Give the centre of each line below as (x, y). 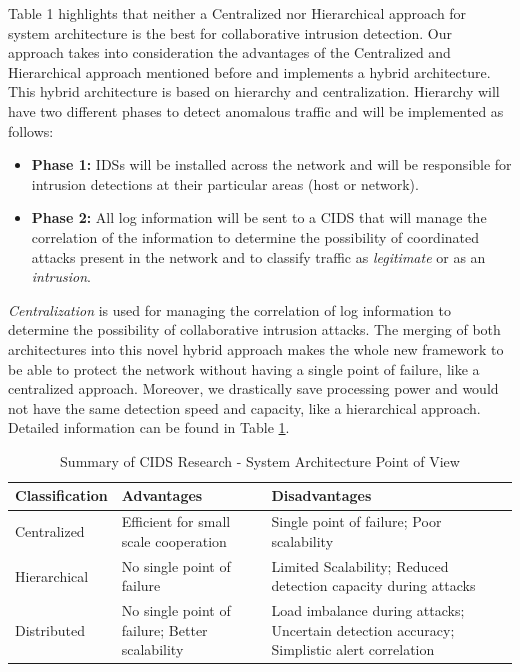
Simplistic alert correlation (353, 649)
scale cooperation (174, 540)
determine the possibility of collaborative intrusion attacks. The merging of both (254, 329)
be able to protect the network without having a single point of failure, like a (244, 368)
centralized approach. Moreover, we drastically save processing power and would (253, 388)
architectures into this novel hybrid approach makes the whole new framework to (256, 348)
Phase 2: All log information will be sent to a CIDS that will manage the (259, 217)
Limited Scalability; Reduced (360, 565)
